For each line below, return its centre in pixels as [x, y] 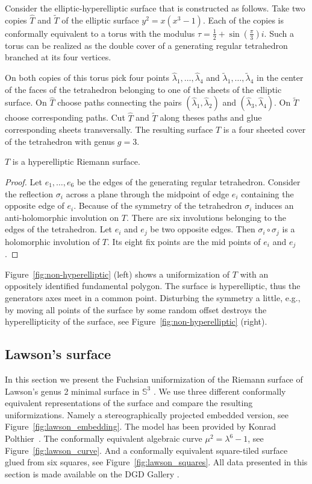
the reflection [29, 193]
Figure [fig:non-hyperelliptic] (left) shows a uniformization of [117, 274]
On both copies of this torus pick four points [87, 78]
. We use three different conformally [220, 391]
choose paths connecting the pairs [120, 102]
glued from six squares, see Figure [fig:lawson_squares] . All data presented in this [156, 462]
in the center [280, 78]
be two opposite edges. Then [203, 229]
